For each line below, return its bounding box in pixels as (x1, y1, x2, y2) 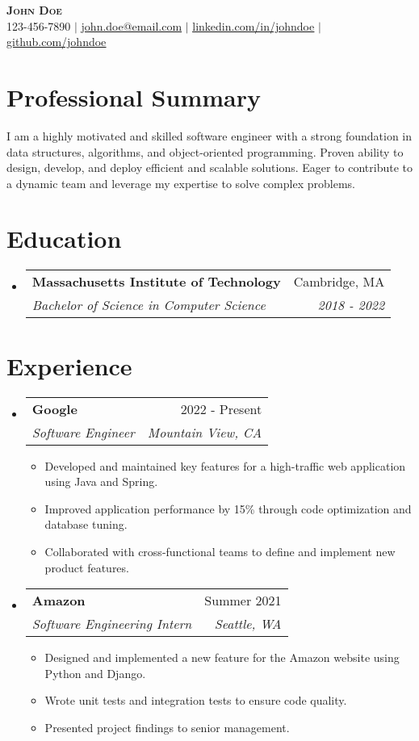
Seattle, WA (214, 614, 282, 634)
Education (6, 222, 122, 255)
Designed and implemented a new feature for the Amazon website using (44, 649, 400, 666)
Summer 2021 (204, 591, 282, 610)
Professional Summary (6, 80, 261, 113)
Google (31, 399, 78, 418)
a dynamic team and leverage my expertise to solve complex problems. (6, 174, 355, 191)
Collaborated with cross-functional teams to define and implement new (44, 542, 396, 559)
